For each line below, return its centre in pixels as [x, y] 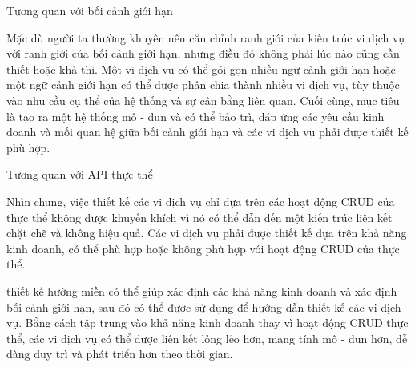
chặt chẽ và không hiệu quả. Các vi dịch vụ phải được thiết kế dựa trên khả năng [207, 233]
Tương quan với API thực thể [80, 174]
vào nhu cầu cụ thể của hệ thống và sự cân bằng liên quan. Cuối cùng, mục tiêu [203, 100]
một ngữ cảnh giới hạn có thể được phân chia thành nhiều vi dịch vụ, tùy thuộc [203, 85]
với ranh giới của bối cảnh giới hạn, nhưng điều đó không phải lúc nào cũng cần [203, 53]
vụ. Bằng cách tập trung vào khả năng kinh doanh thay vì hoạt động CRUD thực [207, 323]
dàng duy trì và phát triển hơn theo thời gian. [120, 354]
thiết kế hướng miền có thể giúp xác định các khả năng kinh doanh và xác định [202, 290]
